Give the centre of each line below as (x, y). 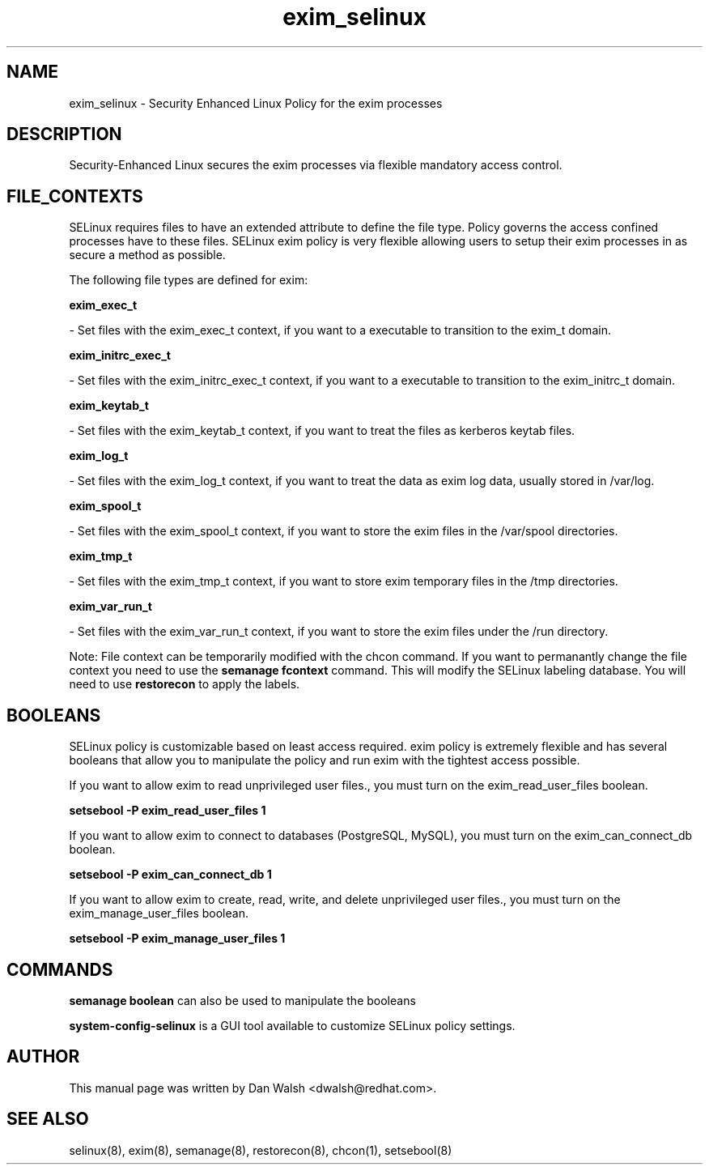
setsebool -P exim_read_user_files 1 (168, 811)
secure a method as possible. (147, 255)
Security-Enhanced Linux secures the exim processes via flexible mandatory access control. (316, 165)
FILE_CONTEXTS (75, 196)
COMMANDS (60, 969)
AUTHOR (43, 1057)
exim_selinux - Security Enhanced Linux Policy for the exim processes (256, 103)
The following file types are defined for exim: (189, 280)
